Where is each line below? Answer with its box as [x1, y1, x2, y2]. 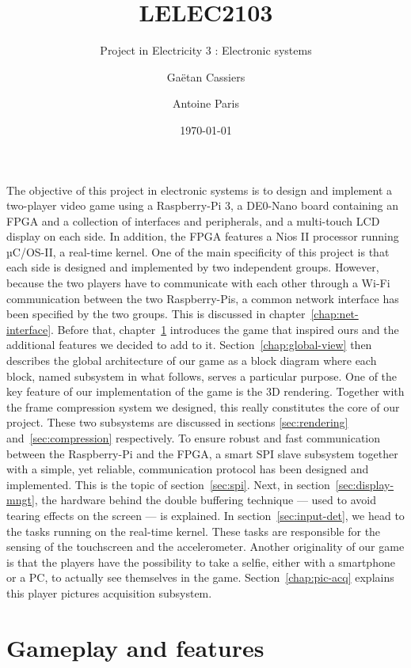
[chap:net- [310, 306, 359, 322]
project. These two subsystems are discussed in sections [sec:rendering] [6, 414, 348, 431]
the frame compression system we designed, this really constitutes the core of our [6, 398, 400, 415]
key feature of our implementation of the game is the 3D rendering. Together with [6, 383, 405, 400]
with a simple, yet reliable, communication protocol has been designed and [6, 461, 369, 477]
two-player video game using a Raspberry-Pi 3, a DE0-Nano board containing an [6, 197, 398, 214]
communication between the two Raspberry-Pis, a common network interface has [6, 290, 399, 306]
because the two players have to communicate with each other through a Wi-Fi [6, 275, 390, 291]
